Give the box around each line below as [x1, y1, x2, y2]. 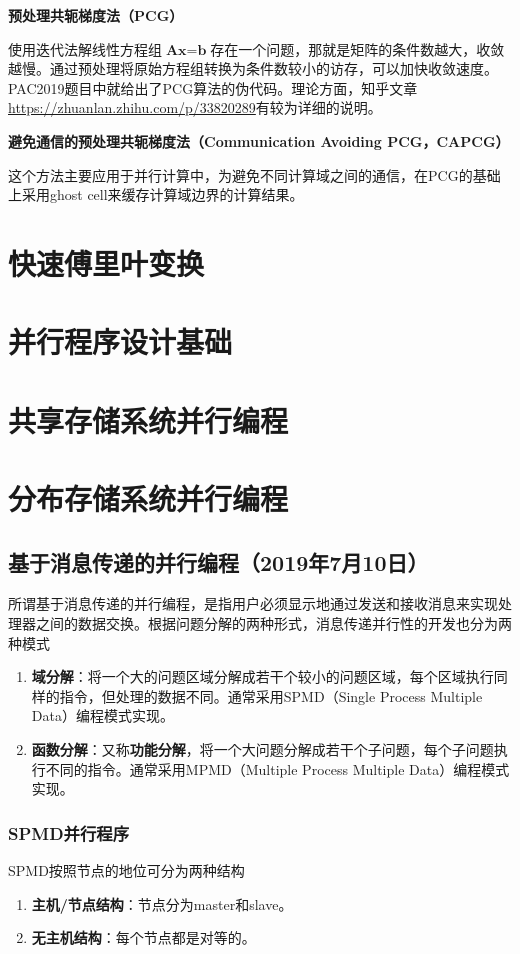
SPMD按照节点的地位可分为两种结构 [8, 860, 245, 881]
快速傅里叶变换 [8, 242, 205, 283]
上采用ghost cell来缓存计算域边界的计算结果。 [8, 184, 304, 205]
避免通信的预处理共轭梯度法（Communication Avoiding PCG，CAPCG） [8, 130, 510, 151]
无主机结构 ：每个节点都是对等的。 [31, 927, 256, 948]
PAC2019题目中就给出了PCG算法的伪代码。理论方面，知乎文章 [8, 77, 418, 98]
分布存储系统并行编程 [8, 478, 289, 519]
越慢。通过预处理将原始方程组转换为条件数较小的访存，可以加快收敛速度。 [8, 58, 498, 79]
